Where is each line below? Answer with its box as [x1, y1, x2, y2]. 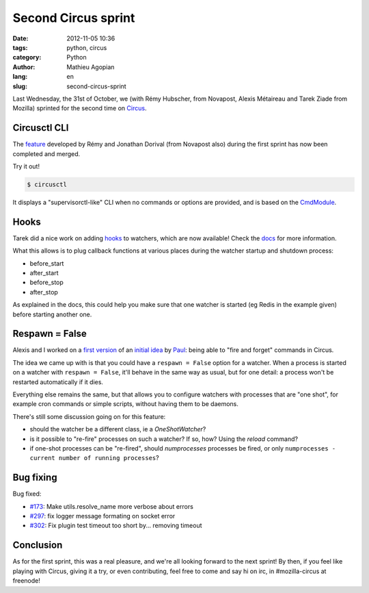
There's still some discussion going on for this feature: [12, 412, 166, 420]
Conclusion [12, 540, 63, 551]
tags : [12, 43, 28, 51]
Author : [12, 62, 36, 71]
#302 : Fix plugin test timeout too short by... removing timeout [29, 521, 202, 530]
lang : [12, 73, 28, 81]
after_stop [29, 288, 58, 296]
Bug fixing [12, 472, 57, 483]
